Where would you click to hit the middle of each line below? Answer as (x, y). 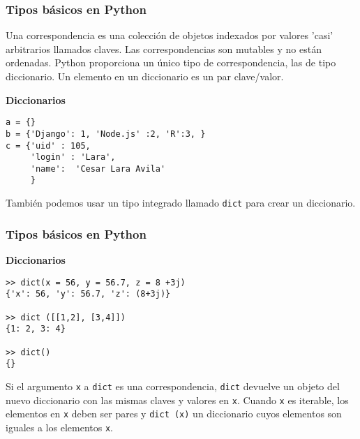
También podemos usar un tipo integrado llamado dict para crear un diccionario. (181, 203)
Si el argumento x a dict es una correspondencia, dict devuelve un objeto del (173, 386)
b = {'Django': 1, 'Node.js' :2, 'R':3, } (106, 134)
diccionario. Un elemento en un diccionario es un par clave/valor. (145, 76)
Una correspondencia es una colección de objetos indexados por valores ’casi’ (170, 35)
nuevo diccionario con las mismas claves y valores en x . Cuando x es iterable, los (177, 400)
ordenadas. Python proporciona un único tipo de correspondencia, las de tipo (171, 62)
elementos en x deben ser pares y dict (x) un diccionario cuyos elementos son (174, 414)
